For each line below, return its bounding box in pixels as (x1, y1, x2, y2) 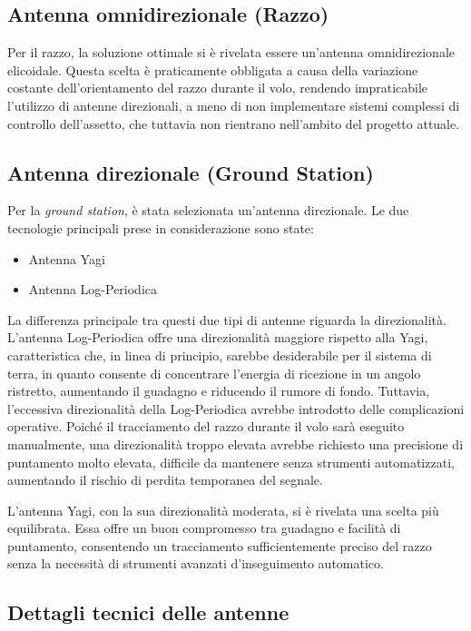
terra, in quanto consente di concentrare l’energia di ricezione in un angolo (7, 363, 421, 382)
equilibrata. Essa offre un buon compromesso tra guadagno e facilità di (7, 518, 401, 537)
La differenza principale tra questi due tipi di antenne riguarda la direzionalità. (7, 310, 446, 329)
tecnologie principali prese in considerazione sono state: (7, 218, 314, 237)
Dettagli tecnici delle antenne (7, 598, 289, 626)
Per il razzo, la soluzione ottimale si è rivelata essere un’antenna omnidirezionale (7, 43, 455, 62)
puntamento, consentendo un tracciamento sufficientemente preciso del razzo (7, 536, 432, 555)
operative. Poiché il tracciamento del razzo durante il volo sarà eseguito (7, 417, 405, 436)
